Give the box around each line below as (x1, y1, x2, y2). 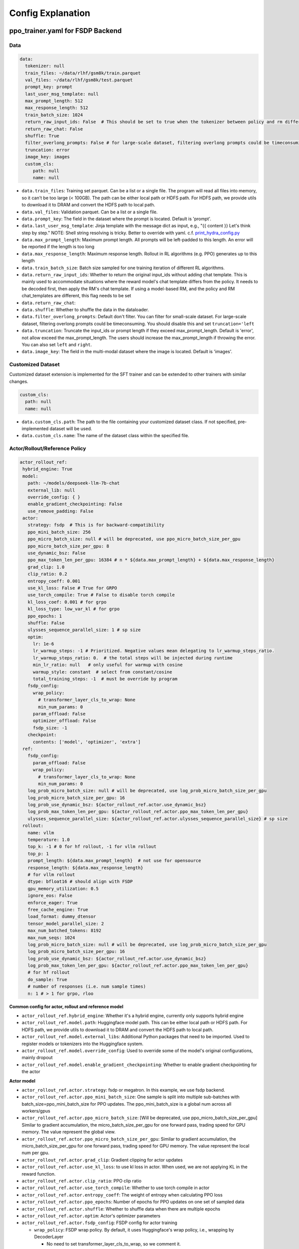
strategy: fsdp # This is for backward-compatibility (27, 522, 164, 528)
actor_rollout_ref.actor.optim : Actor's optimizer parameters (21, 1213, 160, 1219)
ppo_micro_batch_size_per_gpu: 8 (27, 543, 110, 549)
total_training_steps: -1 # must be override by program (32, 676, 178, 682)
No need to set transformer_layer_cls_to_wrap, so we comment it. (46, 1241, 181, 1247)
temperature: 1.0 (27, 837, 70, 843)
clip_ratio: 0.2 (27, 571, 67, 577)
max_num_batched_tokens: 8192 (27, 928, 102, 934)
